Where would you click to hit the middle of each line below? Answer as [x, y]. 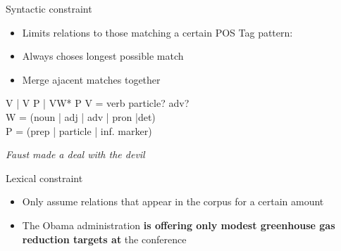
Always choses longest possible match [103, 56]
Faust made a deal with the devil [75, 154]
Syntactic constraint [49, 8]
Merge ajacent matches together [91, 79]
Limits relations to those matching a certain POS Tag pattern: [157, 32]
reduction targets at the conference [104, 239]
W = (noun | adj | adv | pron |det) [81, 116]
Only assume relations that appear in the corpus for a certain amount [173, 201]
